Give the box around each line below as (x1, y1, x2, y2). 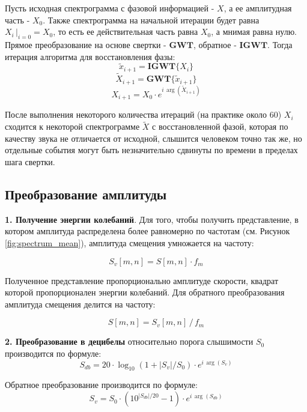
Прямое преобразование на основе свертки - (5, 38, 166, 50)
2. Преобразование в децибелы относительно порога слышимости (5, 335, 254, 348)
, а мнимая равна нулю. (211, 25, 297, 38)
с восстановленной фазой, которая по (152, 120, 288, 133)
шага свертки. (5, 156, 55, 168)
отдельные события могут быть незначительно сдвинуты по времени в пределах (5, 144, 298, 156)
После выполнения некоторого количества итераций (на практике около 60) (5, 108, 282, 121)
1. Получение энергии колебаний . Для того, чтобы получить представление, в (5, 213, 299, 225)
